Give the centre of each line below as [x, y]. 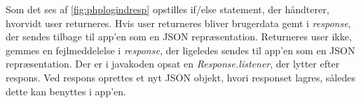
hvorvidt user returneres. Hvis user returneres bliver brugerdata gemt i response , [178, 23]
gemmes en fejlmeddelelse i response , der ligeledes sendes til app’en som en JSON [180, 50]
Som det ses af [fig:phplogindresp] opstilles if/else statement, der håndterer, [168, 9]
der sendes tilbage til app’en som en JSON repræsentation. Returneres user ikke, [179, 37]
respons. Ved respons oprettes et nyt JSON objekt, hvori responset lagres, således [180, 77]
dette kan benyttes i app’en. [66, 91]
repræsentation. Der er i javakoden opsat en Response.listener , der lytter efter [173, 64]
